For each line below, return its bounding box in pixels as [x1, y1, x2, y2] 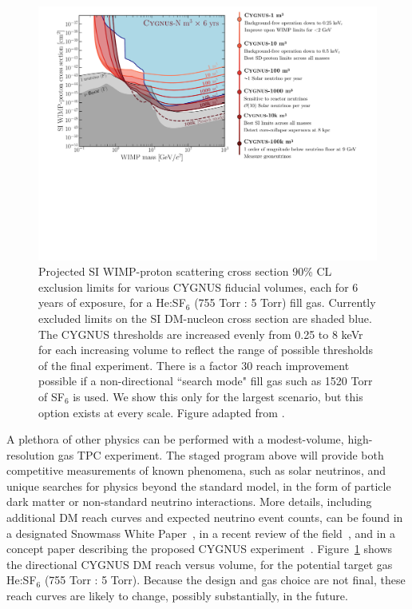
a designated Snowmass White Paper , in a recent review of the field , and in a [6, 524, 396, 541]
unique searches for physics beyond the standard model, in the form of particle [6, 477, 391, 494]
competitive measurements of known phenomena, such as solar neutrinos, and [6, 462, 386, 479]
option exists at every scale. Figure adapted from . [38, 404, 285, 420]
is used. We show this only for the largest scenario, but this [73, 388, 363, 404]
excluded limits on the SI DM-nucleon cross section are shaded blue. [38, 309, 372, 326]
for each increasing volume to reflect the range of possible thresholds [38, 341, 374, 358]
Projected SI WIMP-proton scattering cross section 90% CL [38, 263, 332, 280]
